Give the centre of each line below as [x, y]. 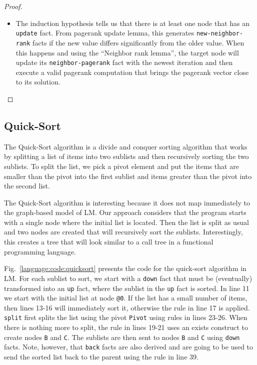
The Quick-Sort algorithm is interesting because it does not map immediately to [127, 202]
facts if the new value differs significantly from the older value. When [138, 42]
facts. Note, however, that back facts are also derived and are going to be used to [129, 347]
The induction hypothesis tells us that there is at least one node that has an [133, 23]
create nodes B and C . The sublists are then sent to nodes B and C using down [122, 337]
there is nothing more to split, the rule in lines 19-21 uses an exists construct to [126, 327]
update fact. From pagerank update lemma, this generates [105, 33]
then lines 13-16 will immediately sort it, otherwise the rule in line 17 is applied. [127, 307]
